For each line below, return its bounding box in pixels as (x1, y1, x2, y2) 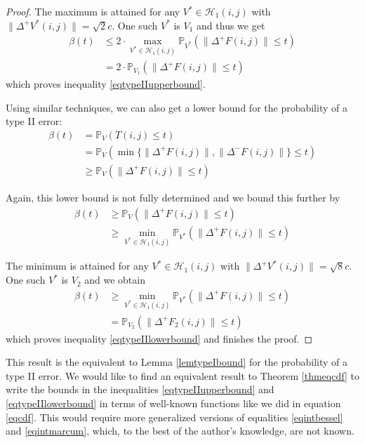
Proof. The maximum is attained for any (6, 4, 180, 18)
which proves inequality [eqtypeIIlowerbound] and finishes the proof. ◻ (6, 331, 313, 345)
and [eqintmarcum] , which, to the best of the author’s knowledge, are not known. (6, 423, 354, 438)
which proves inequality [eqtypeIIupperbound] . (6, 77, 206, 91)
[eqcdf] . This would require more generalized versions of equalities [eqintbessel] (6, 409, 343, 424)
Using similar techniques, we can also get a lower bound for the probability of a (6, 100, 347, 114)
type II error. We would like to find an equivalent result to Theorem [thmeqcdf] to (6, 368, 359, 383)
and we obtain (84, 272, 145, 287)
